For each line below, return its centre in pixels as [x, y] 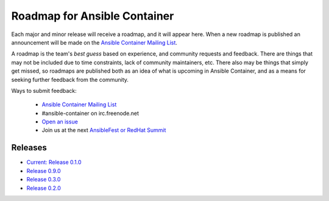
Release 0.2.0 [44, 188]
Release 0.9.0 [44, 170]
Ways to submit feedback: [44, 90]
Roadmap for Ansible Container [93, 16]
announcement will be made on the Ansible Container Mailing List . [94, 42]
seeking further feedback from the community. [70, 79]
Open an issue [60, 122]
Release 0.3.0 [44, 180]
